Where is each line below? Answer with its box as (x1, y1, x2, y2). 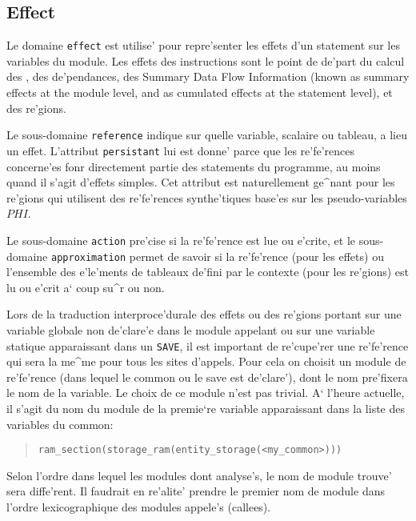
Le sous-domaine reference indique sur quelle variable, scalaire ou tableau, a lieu (6, 126, 408, 143)
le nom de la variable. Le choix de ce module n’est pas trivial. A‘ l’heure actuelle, (6, 384, 405, 401)
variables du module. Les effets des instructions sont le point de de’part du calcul (6, 52, 405, 69)
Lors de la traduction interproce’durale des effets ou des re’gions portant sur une (6, 306, 402, 323)
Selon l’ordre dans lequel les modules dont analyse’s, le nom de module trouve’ (6, 467, 392, 483)
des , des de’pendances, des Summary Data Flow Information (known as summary (6, 68, 410, 85)
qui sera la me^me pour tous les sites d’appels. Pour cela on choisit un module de (6, 353, 406, 370)
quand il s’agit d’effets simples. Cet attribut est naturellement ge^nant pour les (6, 174, 395, 190)
